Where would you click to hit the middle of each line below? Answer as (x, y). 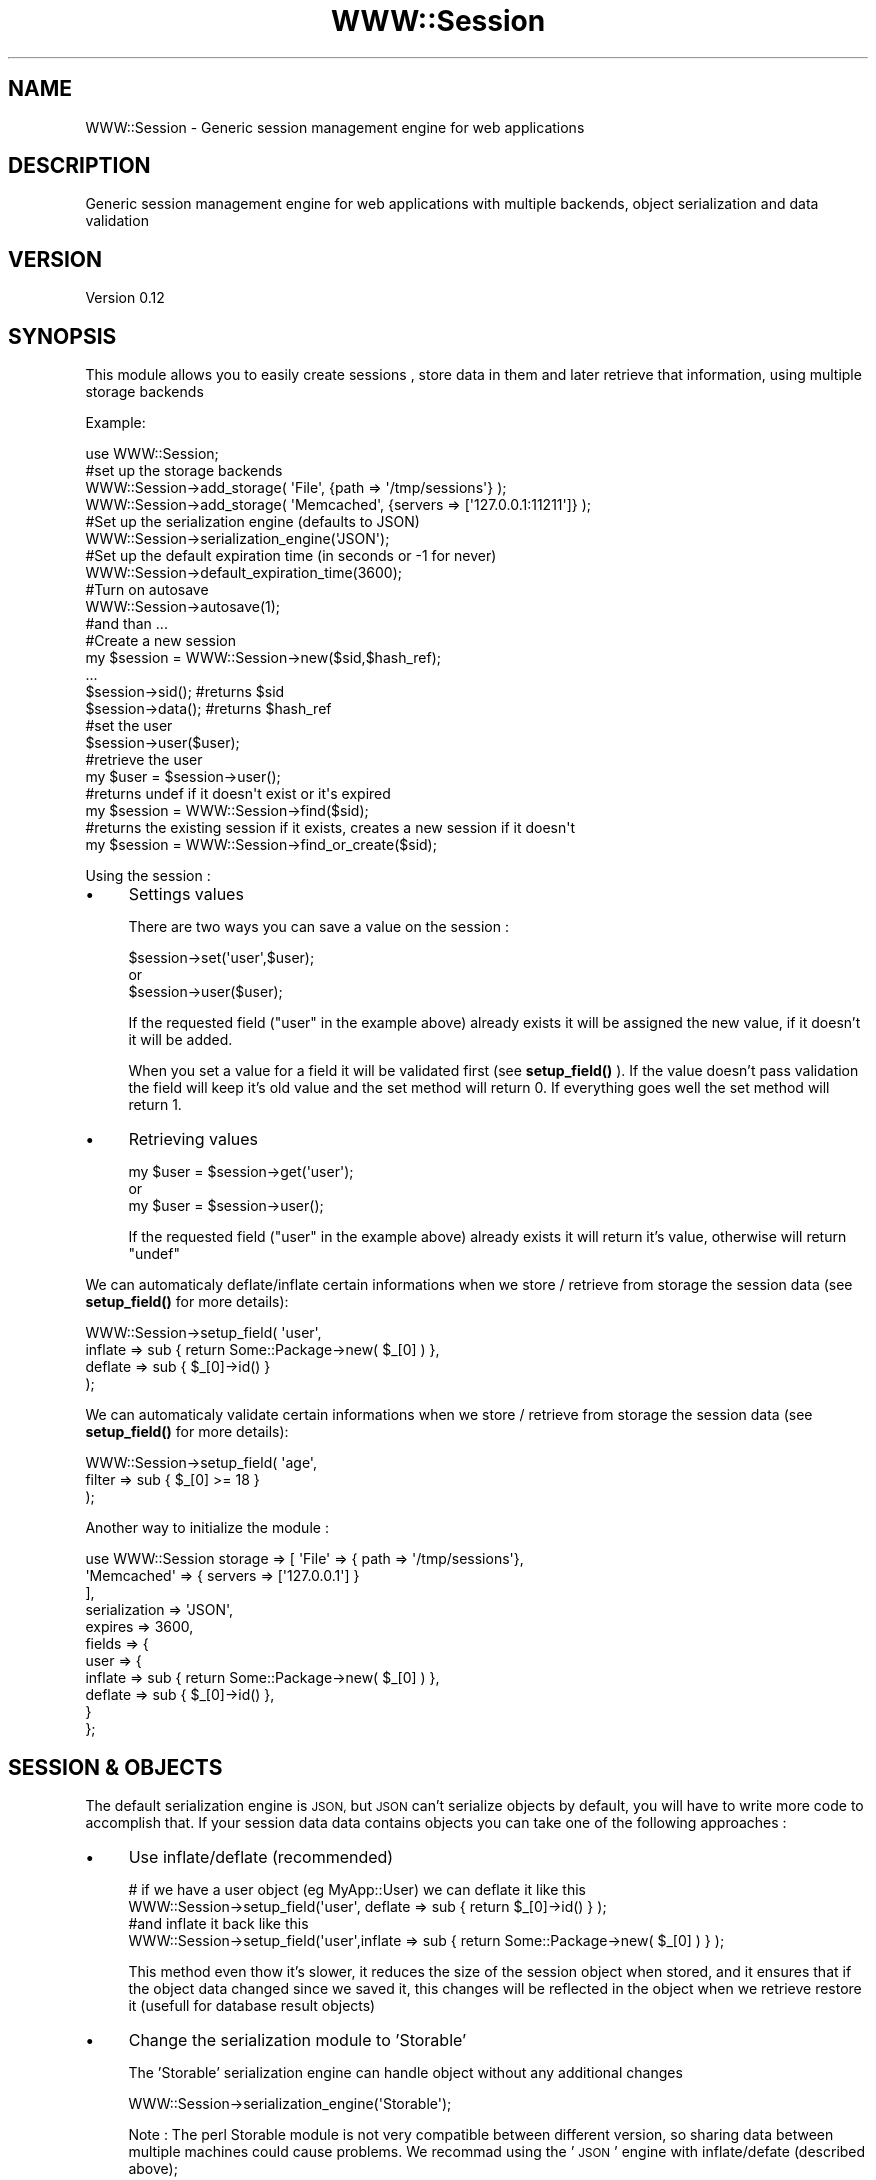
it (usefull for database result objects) (252, 2005)
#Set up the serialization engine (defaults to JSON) (252, 522)
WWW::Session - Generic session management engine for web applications (335, 127)
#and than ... (126, 624)
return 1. (155, 1105)
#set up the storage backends (184, 471)
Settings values (186, 894)
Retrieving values (193, 1139)
